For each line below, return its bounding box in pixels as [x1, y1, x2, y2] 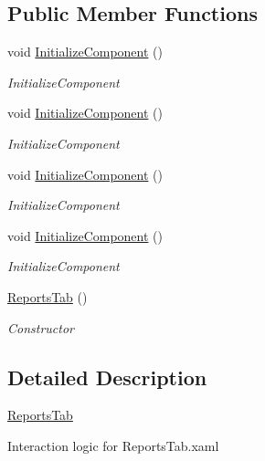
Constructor [7, 318, 74, 337]
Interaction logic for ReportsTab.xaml [7, 435, 219, 455]
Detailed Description [7, 362, 207, 391]
